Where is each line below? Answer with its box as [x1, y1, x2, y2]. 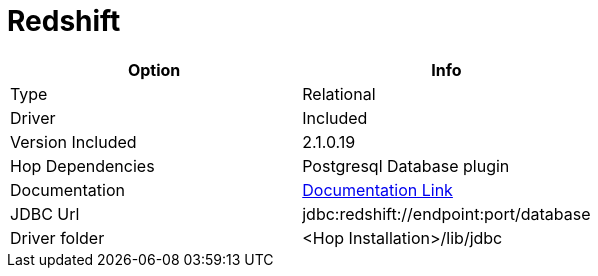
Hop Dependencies [10, 155, 155, 176]
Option [127, 59, 181, 80]
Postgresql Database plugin [302, 155, 510, 176]
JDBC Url [10, 203, 80, 224]
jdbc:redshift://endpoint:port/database [302, 203, 591, 224]
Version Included [10, 131, 137, 152]
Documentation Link [302, 179, 453, 200]
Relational [302, 83, 376, 104]
